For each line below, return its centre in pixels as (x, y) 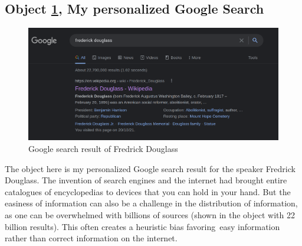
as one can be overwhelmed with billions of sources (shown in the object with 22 (150, 215)
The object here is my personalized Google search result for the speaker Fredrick (150, 168)
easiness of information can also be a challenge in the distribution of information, (151, 203)
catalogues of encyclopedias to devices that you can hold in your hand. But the (148, 191)
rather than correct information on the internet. (91, 238)
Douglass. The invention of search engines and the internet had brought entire (146, 180)
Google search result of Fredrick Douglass (103, 149)
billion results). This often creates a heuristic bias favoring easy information (142, 226)
